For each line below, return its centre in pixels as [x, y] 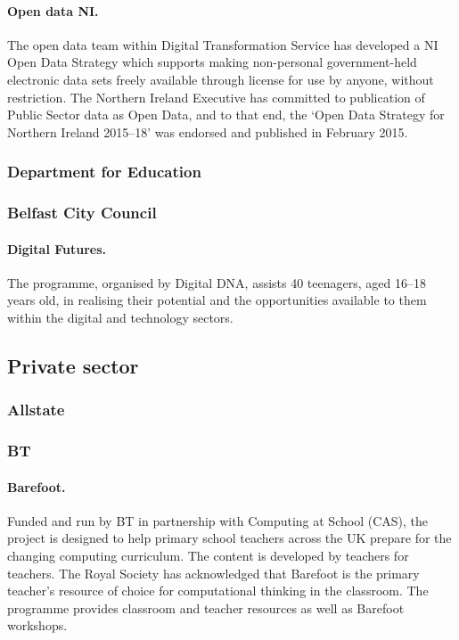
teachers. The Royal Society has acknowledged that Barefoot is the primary [213, 573]
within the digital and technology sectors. [120, 318]
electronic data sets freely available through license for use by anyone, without [221, 79]
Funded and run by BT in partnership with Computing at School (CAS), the [217, 520]
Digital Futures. [57, 248]
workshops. [37, 625]
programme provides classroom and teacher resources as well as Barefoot [206, 607]
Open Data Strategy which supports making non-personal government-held [212, 62]
